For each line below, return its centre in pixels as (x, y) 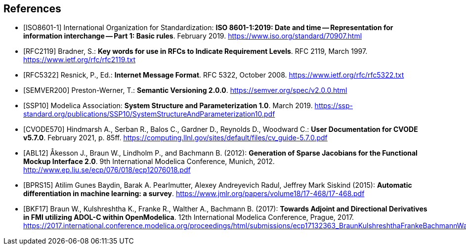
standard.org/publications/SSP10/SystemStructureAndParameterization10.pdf (149, 114)
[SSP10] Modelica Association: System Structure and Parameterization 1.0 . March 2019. (168, 106)
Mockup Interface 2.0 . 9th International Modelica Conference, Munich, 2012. (149, 162)
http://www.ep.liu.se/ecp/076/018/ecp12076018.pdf (107, 170)
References (32, 9)
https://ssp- (334, 106)
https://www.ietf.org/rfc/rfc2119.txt (80, 60)
